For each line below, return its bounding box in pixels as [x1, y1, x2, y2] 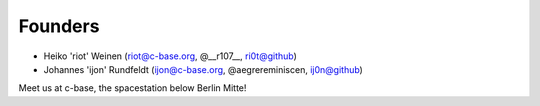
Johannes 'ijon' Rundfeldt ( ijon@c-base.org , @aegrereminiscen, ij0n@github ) [43, 63, 364, 75]
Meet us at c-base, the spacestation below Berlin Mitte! [18, 82, 247, 94]
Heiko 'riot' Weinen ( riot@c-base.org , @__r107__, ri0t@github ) [43, 50, 297, 62]
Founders [18, 15, 100, 37]
